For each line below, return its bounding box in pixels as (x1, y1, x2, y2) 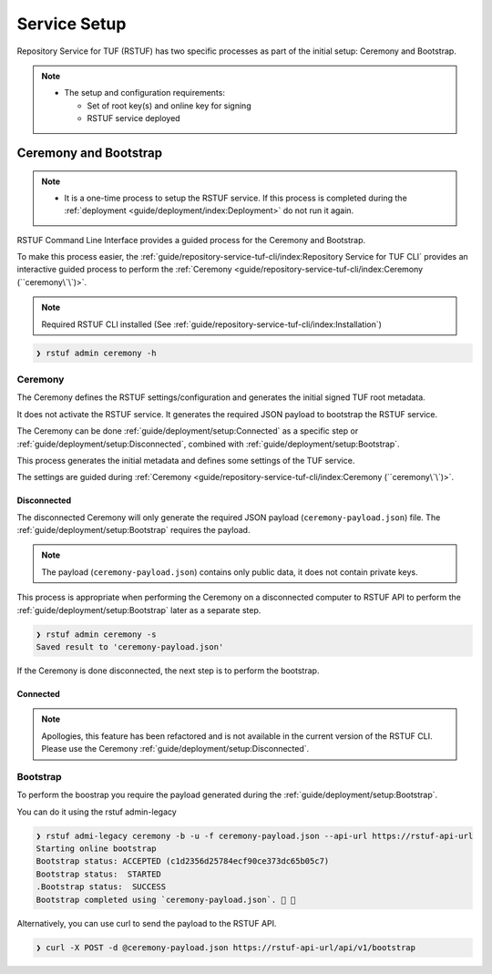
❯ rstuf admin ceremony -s (36, 629, 157, 640)
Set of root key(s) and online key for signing (87, 100, 251, 111)
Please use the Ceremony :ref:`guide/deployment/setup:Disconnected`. (41, 743, 310, 754)
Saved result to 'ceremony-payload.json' (36, 642, 224, 652)
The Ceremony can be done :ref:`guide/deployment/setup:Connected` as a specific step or (16, 425, 359, 436)
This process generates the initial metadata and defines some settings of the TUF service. (16, 455, 355, 466)
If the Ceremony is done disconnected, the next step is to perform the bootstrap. (16, 665, 320, 676)
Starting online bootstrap (36, 844, 157, 854)
